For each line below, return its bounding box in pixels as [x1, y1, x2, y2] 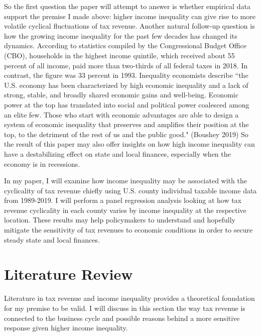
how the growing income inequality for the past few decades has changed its [4, 30, 237, 41]
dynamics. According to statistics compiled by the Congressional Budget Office [4, 40, 246, 51]
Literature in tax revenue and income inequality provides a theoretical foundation [4, 293, 255, 303]
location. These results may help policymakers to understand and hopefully [4, 214, 235, 225]
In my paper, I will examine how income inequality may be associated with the [4, 175, 247, 186]
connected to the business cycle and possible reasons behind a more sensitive [4, 312, 240, 323]
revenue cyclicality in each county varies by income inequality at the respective [4, 204, 246, 215]
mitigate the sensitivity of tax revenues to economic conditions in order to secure [4, 225, 253, 235]
